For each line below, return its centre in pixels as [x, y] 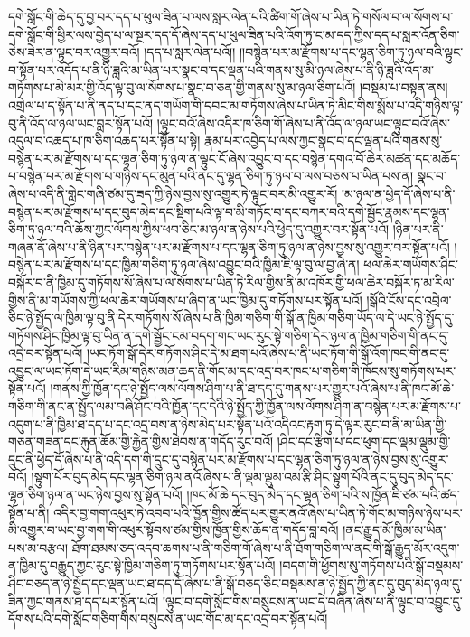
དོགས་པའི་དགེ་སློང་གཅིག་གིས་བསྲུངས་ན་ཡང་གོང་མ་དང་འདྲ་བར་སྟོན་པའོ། [168, 618]
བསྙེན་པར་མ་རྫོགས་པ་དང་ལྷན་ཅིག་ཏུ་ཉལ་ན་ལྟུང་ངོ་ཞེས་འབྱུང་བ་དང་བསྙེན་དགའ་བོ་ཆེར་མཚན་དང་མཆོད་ [235, 158]
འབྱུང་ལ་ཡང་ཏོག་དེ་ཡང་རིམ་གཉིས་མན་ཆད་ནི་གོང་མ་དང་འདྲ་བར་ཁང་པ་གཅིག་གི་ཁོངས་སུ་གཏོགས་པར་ [232, 370]
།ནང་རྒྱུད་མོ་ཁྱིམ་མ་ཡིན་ [395, 530]
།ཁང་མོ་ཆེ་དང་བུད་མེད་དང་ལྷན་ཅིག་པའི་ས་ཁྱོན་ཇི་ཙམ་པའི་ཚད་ [323, 495]
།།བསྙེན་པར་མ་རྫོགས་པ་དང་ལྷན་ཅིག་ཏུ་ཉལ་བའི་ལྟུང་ [351, 52]
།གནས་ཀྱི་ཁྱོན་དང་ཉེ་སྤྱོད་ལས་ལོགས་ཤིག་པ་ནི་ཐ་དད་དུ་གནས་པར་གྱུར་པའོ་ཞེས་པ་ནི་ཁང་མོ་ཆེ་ [252, 388]
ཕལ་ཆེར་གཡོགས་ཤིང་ [411, 264]
